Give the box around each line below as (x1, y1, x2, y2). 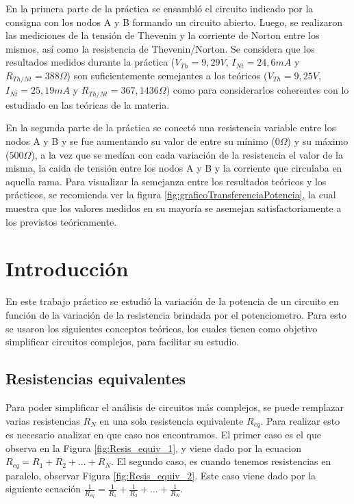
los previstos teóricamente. (5, 214, 117, 228)
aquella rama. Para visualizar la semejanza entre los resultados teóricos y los (5, 174, 327, 188)
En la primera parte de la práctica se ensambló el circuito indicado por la (5, 1, 314, 15)
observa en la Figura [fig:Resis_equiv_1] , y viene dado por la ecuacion (5, 440, 302, 455)
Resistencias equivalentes (5, 368, 186, 389)
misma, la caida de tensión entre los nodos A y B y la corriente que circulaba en (5, 161, 342, 175)
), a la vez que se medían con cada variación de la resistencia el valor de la (31, 147, 343, 161)
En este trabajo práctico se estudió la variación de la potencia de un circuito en (5, 294, 339, 308)
